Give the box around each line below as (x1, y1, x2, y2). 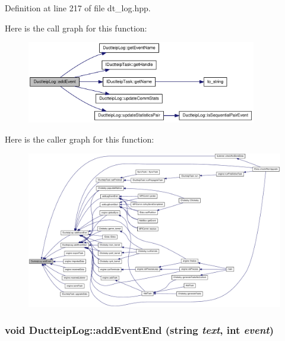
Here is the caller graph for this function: (5, 132, 154, 145)
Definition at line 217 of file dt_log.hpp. (5, 2, 151, 14)
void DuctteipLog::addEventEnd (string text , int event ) (5, 323, 274, 337)
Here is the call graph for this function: (5, 21, 147, 34)
